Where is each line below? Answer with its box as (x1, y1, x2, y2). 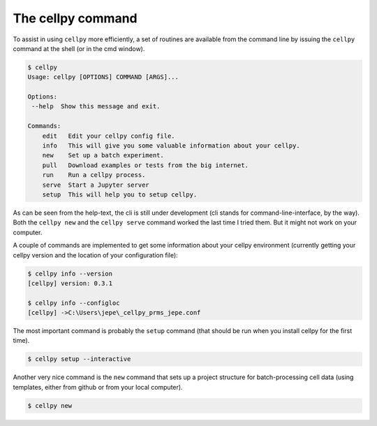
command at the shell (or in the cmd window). (13, 44, 145, 52)
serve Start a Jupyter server (42, 180, 149, 189)
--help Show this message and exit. (31, 102, 161, 111)
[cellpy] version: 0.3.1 (27, 279, 113, 287)
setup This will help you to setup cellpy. (42, 191, 198, 199)
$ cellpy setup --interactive (27, 355, 131, 363)
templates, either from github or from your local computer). (13, 383, 183, 391)
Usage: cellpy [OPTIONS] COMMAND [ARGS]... (27, 73, 179, 81)
